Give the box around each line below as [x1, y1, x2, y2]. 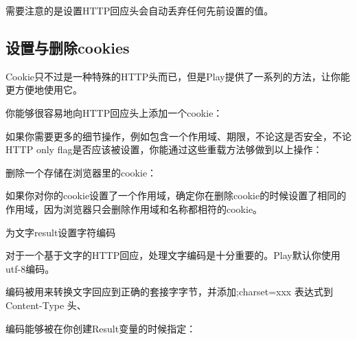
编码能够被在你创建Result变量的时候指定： [5, 321, 196, 335]
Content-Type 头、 [5, 297, 87, 312]
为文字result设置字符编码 [5, 225, 116, 239]
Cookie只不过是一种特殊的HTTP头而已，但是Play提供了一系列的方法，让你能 [5, 69, 350, 83]
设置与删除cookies [5, 36, 130, 58]
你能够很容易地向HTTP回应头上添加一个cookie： [5, 105, 223, 120]
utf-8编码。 [5, 261, 55, 275]
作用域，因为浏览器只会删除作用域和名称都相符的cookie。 [5, 201, 263, 216]
